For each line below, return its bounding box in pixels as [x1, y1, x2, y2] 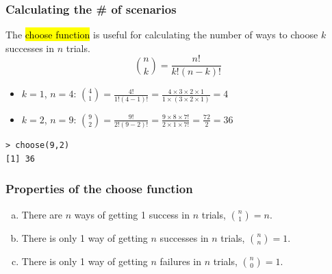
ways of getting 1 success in [74, 207, 190, 221]
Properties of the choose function [5, 180, 193, 197]
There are [21, 207, 62, 221]
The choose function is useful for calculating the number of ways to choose [5, 27, 318, 42]
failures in [159, 253, 201, 268]
